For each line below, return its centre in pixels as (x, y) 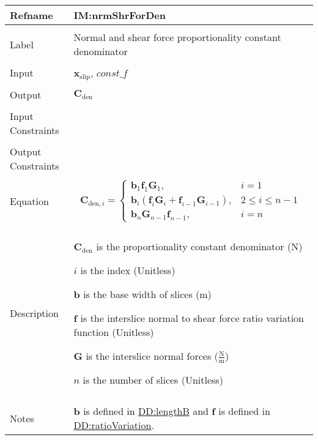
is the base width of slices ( (142, 294)
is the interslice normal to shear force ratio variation (192, 318)
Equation (29, 201)
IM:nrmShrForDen (120, 15)
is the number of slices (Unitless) (153, 380)
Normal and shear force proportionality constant (177, 37)
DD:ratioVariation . (114, 425)
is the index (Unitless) (128, 270)
